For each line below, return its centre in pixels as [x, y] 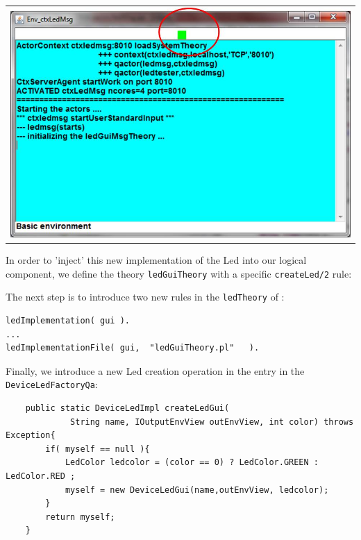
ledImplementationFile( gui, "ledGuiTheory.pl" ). [133, 348]
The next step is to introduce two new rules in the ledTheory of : [145, 297]
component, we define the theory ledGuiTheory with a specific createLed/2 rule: [179, 273]
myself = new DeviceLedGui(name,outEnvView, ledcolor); [197, 490]
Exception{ [31, 436]
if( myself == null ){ [98, 449]
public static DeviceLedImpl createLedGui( [127, 408]
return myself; [80, 517]
